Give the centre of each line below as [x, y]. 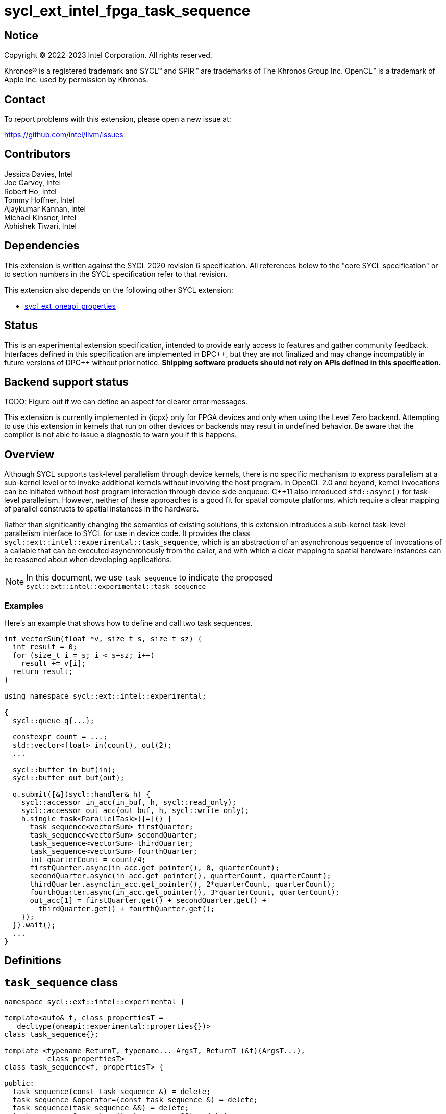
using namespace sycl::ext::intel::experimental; [105, 696]
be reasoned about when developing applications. [88, 560]
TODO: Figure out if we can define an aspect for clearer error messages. [126, 402]
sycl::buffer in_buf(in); [64, 769]
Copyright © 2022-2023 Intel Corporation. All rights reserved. [108, 55]
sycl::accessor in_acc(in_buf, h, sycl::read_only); [129, 802]
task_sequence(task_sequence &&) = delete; [101, 1108]
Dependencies [42, 246]
